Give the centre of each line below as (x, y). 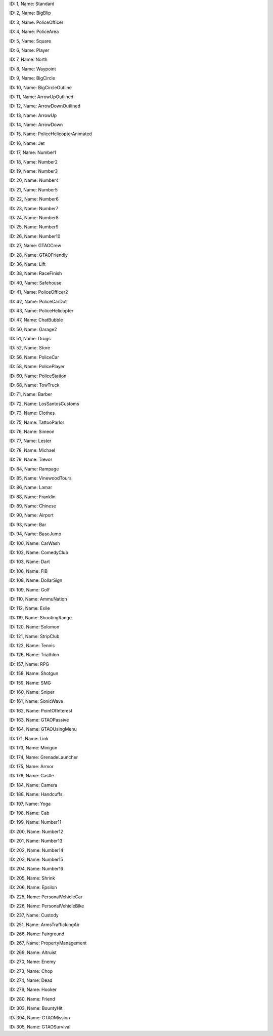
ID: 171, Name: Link (29, 738)
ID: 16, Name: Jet (27, 143)
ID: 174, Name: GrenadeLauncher (44, 757)
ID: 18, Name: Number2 (34, 162)
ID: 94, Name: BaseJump (35, 534)
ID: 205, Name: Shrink (32, 878)
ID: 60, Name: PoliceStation (38, 376)
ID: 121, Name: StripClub (34, 636)
